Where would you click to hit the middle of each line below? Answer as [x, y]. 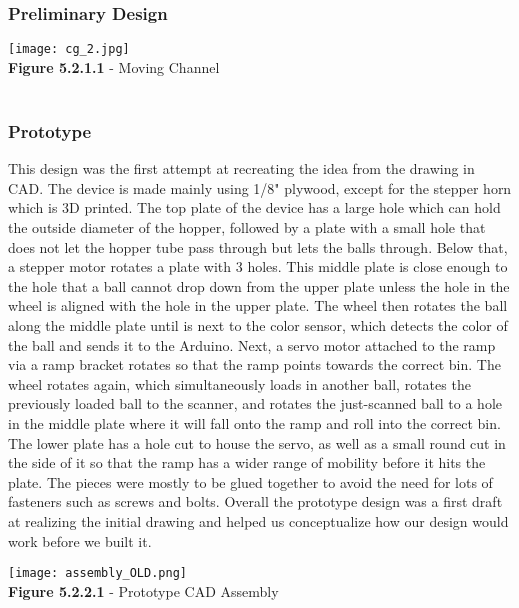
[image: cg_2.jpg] [69, 49]
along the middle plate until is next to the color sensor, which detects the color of [258, 325]
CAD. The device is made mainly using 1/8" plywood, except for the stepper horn [260, 187]
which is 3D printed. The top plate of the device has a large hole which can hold [254, 207]
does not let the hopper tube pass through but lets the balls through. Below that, [258, 246]
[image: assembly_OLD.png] [97, 573]
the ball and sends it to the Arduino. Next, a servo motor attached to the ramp [252, 344]
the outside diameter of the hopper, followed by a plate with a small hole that [247, 227]
